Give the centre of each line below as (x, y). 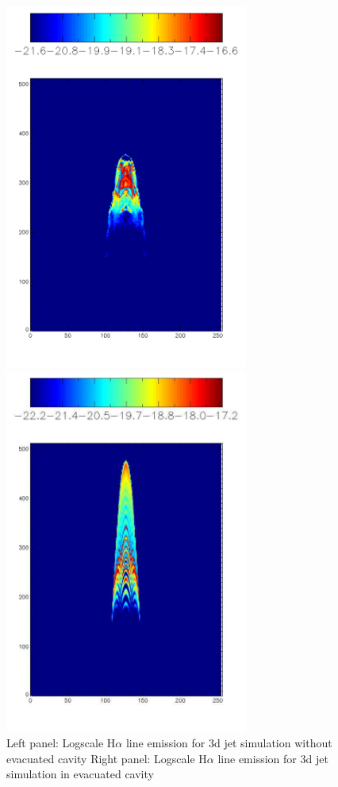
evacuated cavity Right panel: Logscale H (107, 758)
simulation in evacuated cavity (80, 774)
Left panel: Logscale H (61, 743)
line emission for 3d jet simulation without (229, 743)
